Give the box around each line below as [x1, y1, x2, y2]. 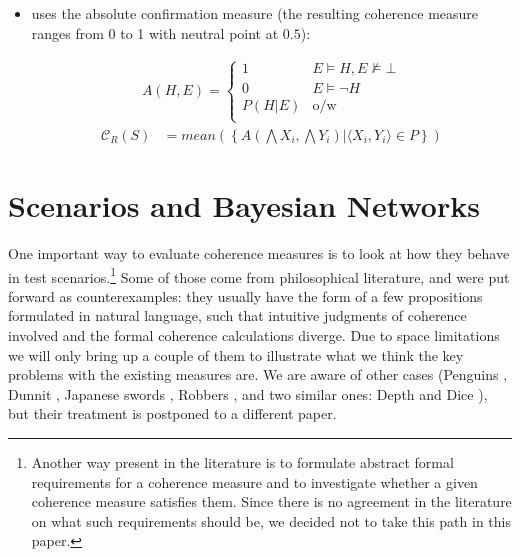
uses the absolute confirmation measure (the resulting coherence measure [31, 3, 479, 23]
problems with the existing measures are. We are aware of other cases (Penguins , [8, 364, 508, 385]
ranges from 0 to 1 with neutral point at [31, 22, 279, 43]
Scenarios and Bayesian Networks [8, 185, 480, 226]
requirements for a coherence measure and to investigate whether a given [31, 471, 478, 492]
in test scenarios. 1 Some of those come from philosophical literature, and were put [8, 263, 510, 287]
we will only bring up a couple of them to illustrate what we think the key [8, 344, 464, 365]
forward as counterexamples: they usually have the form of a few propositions [8, 285, 483, 306]
